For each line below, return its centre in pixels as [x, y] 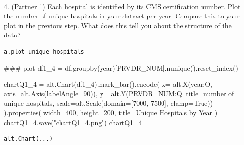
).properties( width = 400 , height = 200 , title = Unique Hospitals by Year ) [111, 112]
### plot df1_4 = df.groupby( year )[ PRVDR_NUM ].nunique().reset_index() [121, 67]
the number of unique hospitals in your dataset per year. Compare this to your [122, 16]
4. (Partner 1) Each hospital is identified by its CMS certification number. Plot [122, 6]
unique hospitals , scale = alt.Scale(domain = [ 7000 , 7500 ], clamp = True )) [109, 103]
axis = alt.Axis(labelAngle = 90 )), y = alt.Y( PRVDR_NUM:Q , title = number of [119, 93]
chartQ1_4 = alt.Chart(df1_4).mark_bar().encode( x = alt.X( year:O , [108, 84]
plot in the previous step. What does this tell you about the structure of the [118, 25]
